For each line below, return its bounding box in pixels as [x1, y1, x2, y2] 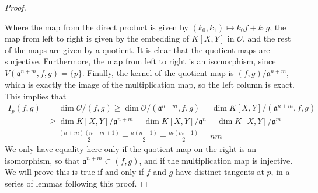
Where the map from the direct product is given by [5, 20, 188, 33]
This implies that [5, 89, 67, 102]
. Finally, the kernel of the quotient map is [82, 66, 234, 78]
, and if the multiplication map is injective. [139, 154, 293, 166]
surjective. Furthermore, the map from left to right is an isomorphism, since [5, 55, 276, 67]
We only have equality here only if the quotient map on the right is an [5, 142, 257, 154]
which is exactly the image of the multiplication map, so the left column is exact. [5, 78, 295, 90]
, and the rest [242, 32, 291, 44]
